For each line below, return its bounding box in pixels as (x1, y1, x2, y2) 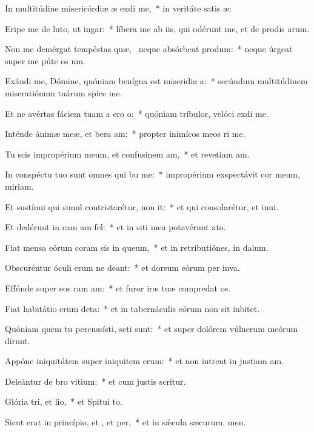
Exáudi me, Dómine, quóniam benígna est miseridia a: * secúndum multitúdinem (5, 75, 308, 87)
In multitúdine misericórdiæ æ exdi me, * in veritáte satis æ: (5, 2, 232, 14)
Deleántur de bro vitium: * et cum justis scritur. (5, 374, 186, 387)
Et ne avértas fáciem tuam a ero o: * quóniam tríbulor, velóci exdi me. (5, 107, 269, 119)
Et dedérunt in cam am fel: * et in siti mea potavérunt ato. (5, 221, 226, 233)
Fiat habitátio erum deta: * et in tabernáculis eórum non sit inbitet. (5, 302, 260, 314)
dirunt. (5, 334, 30, 347)
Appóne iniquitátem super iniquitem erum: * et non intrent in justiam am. (5, 354, 284, 367)
